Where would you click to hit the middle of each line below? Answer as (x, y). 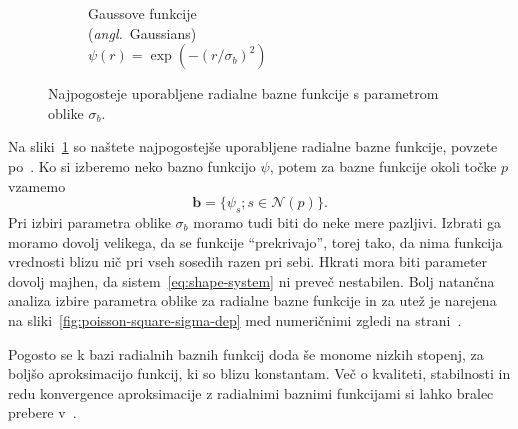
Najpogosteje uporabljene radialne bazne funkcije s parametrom (243, 93)
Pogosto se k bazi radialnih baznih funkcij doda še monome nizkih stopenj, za (246, 353)
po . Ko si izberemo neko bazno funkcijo (132, 165)
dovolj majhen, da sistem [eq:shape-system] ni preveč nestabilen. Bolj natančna (251, 280)
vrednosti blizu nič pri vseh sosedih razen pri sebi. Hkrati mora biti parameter (248, 261)
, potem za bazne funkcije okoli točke (383, 165)
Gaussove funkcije (142, 13)
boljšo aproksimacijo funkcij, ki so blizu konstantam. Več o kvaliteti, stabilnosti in (259, 373)
